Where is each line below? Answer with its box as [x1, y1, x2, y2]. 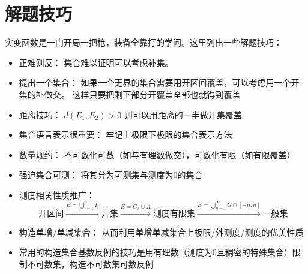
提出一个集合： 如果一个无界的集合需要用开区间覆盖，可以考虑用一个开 [19, 76, 300, 89]
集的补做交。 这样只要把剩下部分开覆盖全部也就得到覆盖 [19, 88, 241, 100]
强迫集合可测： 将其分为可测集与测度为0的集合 [19, 168, 203, 181]
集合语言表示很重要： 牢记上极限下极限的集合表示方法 [19, 128, 232, 141]
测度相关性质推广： [19, 188, 95, 201]
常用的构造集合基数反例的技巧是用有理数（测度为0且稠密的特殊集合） [19, 246, 292, 258]
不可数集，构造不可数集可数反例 [27, 257, 154, 270]
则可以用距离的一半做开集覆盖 [124, 108, 242, 121]
